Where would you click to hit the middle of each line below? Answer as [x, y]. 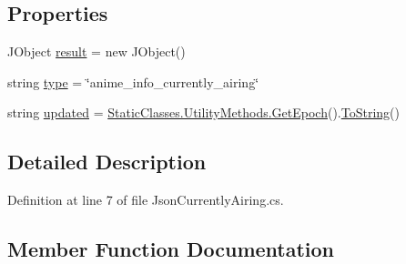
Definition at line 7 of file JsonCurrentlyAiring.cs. [146, 200]
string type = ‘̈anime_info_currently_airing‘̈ [133, 81]
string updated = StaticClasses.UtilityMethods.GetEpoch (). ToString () [204, 112]
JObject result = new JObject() [96, 51]
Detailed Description [107, 162]
